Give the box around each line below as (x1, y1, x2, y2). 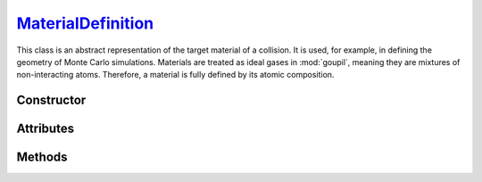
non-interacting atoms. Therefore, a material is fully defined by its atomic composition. (16, 70, 335, 80)
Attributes (16, 121, 75, 136)
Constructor (16, 93, 87, 108)
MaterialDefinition (16, 13, 154, 33)
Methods (16, 150, 68, 165)
